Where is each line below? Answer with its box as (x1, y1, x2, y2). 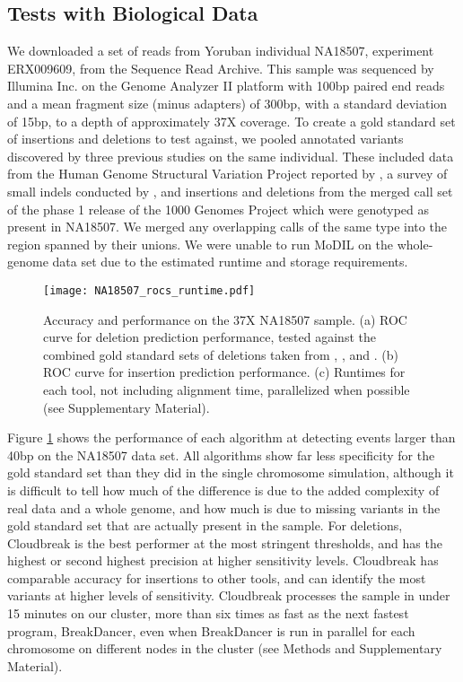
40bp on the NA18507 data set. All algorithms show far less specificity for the (7, 445, 435, 464)
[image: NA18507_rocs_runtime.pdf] (43, 284, 256, 297)
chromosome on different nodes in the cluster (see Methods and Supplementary (7, 639, 442, 658)
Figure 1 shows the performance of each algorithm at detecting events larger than (7, 428, 456, 447)
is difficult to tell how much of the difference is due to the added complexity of (7, 480, 440, 499)
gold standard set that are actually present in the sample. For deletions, (7, 516, 403, 535)
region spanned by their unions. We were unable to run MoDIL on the (7, 234, 394, 253)
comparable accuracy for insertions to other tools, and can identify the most (7, 568, 426, 587)
